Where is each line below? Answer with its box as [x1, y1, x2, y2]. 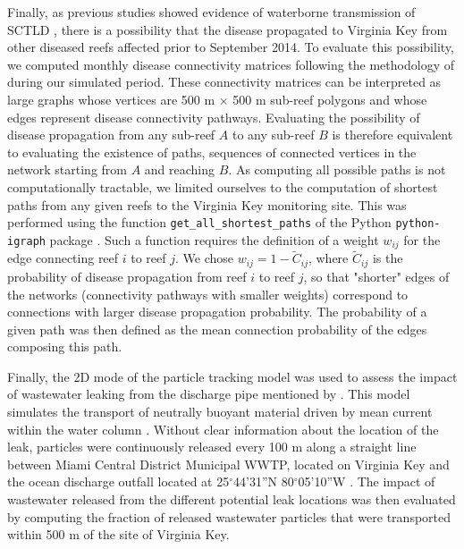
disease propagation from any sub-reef [7, 125, 215, 144]
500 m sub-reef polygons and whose [232, 89, 427, 108]
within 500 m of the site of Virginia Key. [7, 525, 230, 544]
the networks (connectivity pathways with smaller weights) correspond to [7, 284, 409, 303]
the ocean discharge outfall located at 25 [7, 472, 230, 491]
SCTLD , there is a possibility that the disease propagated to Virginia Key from [7, 20, 448, 38]
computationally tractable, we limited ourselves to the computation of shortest [7, 177, 438, 196]
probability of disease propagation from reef [7, 266, 247, 285]
